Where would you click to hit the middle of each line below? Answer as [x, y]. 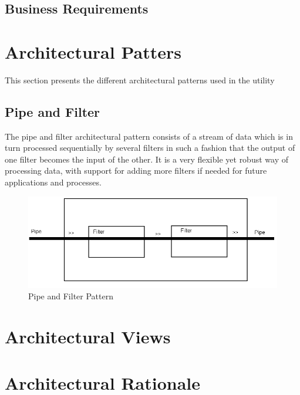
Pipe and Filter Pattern [71, 296]
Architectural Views [88, 337]
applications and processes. [53, 182]
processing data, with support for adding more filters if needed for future [136, 171]
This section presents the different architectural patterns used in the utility [140, 80]
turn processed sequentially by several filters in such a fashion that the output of [150, 148]
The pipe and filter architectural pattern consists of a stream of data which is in [149, 136]
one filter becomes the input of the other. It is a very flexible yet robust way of [146, 159]
